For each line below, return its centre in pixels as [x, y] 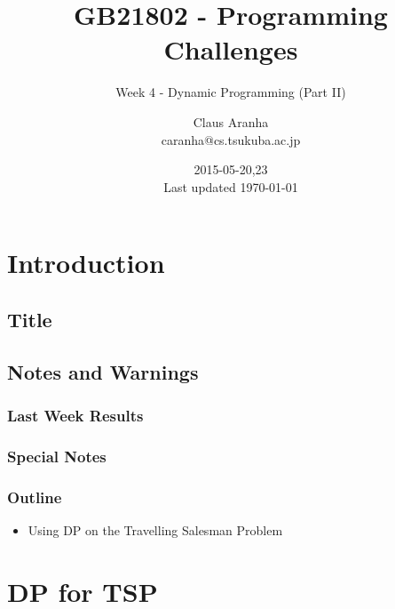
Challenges [231, 49]
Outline [35, 497]
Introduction [86, 263]
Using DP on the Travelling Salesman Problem [155, 529]
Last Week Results [75, 415]
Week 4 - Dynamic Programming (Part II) [231, 92]
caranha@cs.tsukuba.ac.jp [231, 139]
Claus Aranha [231, 121]
